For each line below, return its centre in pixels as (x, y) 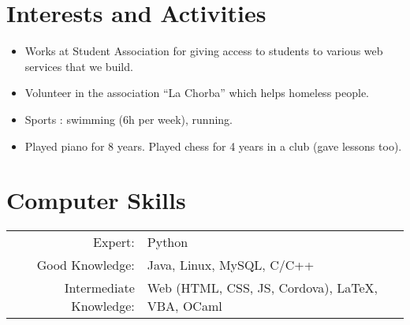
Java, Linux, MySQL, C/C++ (231, 265)
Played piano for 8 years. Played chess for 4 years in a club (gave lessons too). (213, 146)
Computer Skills (96, 200)
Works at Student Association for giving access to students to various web (204, 51)
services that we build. (79, 66)
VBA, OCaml (184, 306)
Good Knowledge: (86, 265)
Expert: (114, 242)
